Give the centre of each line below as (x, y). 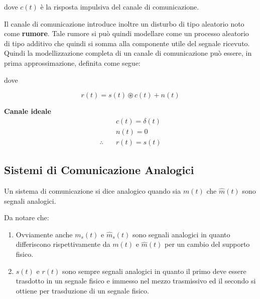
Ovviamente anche (44, 234)
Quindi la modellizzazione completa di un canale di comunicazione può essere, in (128, 53)
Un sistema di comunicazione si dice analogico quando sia (93, 191)
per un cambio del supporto (207, 244)
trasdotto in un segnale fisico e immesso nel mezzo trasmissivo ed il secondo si (136, 281)
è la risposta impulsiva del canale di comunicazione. (120, 7)
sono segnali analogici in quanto (181, 234)
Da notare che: (27, 217)
